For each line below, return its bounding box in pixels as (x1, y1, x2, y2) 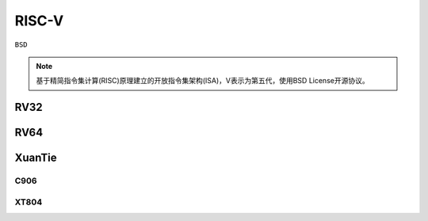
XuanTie (14, 151, 57, 165)
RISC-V (14, 12, 64, 29)
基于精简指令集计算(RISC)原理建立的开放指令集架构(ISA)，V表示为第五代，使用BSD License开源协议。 (36, 76, 369, 86)
